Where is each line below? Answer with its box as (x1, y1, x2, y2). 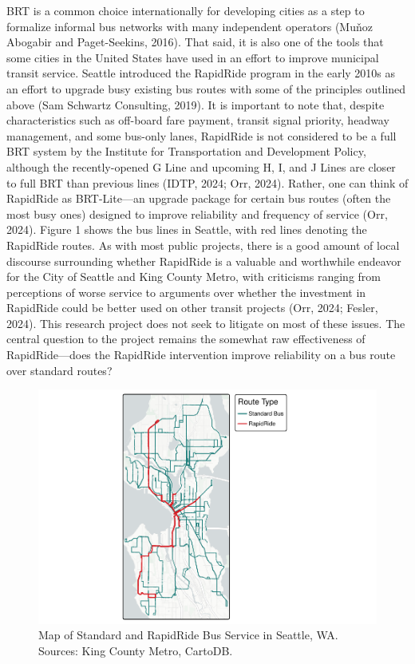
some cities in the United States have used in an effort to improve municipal (6, 49, 379, 65)
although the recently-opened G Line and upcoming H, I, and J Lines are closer (6, 158, 396, 175)
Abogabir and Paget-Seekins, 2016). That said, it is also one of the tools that (6, 34, 384, 50)
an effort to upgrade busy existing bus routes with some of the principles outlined (6, 80, 405, 97)
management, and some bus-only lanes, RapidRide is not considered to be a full (6, 127, 397, 144)
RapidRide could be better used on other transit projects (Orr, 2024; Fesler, (6, 299, 378, 316)
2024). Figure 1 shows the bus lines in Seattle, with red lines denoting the (6, 221, 367, 238)
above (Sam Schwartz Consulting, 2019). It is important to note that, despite (6, 96, 385, 113)
